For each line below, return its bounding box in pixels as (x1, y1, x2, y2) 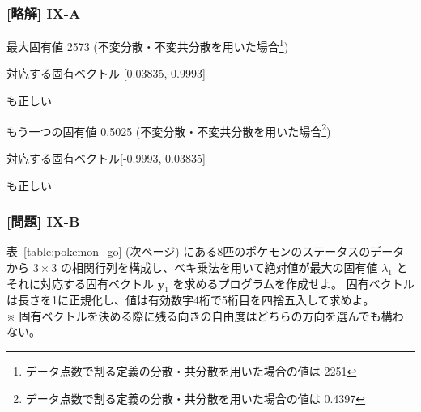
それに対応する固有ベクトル (6, 274, 154, 291)
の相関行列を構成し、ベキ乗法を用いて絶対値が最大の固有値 (60, 258, 378, 275)
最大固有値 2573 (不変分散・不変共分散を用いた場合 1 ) (6, 36, 289, 54)
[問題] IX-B (6, 211, 80, 231)
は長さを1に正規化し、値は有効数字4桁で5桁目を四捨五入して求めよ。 (6, 291, 375, 308)
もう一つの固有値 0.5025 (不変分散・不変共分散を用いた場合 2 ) (6, 120, 331, 139)
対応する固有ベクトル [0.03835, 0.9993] (6, 65, 206, 82)
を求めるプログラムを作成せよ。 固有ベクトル (172, 274, 415, 291)
